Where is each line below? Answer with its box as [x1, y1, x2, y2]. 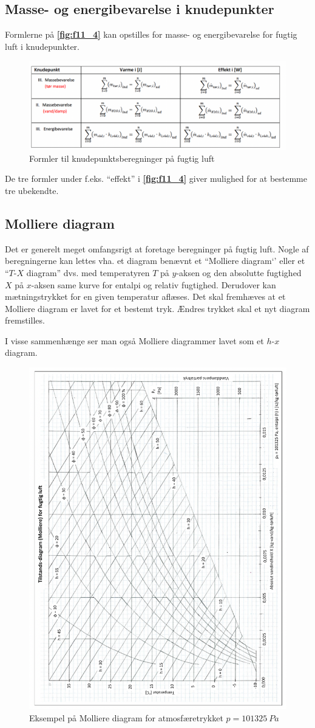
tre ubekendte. [5, 184, 59, 196]
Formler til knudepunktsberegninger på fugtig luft [29, 151, 215, 164]
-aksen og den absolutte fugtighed [176, 266, 302, 279]
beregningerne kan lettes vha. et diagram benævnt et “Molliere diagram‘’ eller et [5, 254, 305, 267]
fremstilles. [5, 314, 45, 327]
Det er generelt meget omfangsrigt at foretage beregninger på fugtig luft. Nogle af [5, 242, 309, 255]
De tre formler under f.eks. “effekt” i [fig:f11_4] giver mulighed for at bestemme [5, 172, 307, 185]
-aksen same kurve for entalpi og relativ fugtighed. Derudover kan [31, 278, 276, 291]
